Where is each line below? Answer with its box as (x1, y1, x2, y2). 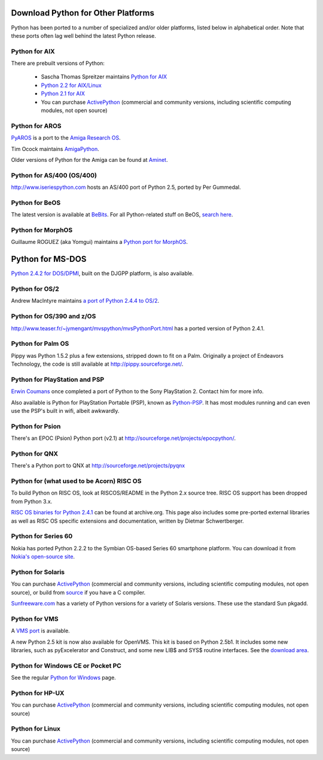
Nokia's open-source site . (11, 553, 75, 560)
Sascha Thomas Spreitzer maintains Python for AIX (41, 73, 167, 80)
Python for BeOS (11, 198, 61, 207)
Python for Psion (11, 422, 61, 430)
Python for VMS (11, 614, 59, 623)
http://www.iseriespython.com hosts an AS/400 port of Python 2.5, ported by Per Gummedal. (11, 183, 241, 191)
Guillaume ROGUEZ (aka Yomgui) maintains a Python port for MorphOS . (11, 239, 188, 246)
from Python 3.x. (11, 497, 53, 505)
